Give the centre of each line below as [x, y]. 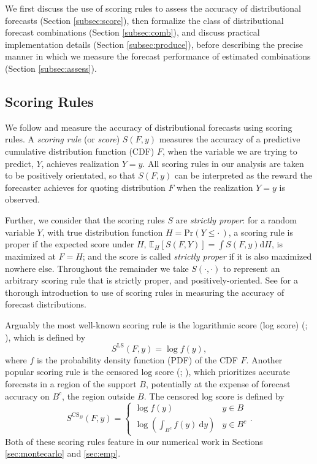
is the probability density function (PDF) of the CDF [137, 359]
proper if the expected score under [70, 244]
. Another [264, 359]
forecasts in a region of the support [71, 383]
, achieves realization [80, 163]
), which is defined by [45, 337]
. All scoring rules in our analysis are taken [223, 163]
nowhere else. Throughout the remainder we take [97, 268]
